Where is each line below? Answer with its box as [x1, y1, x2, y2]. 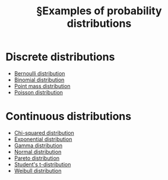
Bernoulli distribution [14, 70, 65, 77]
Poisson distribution [14, 89, 64, 96]
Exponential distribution [14, 135, 72, 143]
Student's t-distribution [14, 160, 71, 168]
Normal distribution [14, 148, 62, 155]
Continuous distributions [5, 110, 132, 123]
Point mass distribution [14, 82, 71, 90]
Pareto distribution [14, 154, 60, 162]
